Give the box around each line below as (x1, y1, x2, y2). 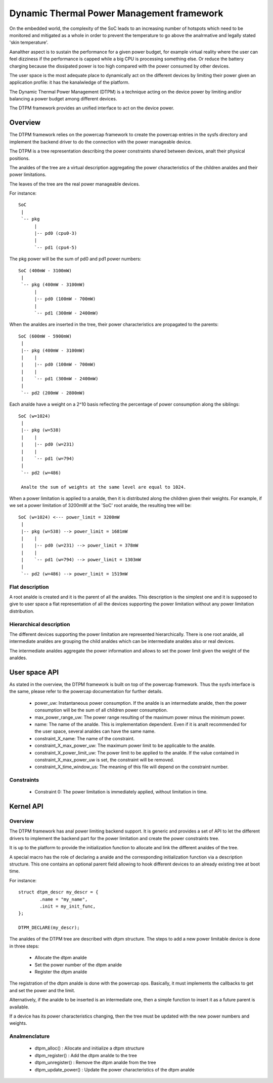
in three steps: (9, 943, 39, 949)
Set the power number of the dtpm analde (34, 961, 122, 968)
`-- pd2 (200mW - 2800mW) (21, 390, 85, 395)
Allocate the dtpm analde (34, 955, 87, 961)
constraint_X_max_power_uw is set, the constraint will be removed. (34, 756, 174, 763)
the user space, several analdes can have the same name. (34, 728, 156, 735)
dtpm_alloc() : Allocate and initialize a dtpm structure (34, 1045, 145, 1052)
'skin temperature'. (9, 40, 49, 46)
